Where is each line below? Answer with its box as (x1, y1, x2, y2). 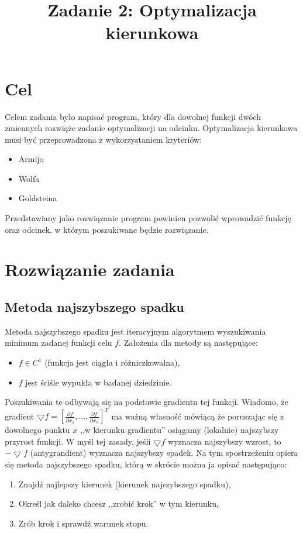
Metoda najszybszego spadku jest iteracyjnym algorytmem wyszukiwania (5, 325, 266, 337)
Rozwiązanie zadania (5, 257, 175, 281)
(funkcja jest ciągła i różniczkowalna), (44, 356, 180, 369)
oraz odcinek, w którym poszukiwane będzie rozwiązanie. (5, 223, 209, 235)
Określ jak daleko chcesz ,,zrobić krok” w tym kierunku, (18, 497, 219, 510)
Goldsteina (18, 192, 57, 204)
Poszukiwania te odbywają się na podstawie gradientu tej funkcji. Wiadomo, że (5, 396, 288, 408)
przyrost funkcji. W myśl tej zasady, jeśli (5, 435, 151, 447)
